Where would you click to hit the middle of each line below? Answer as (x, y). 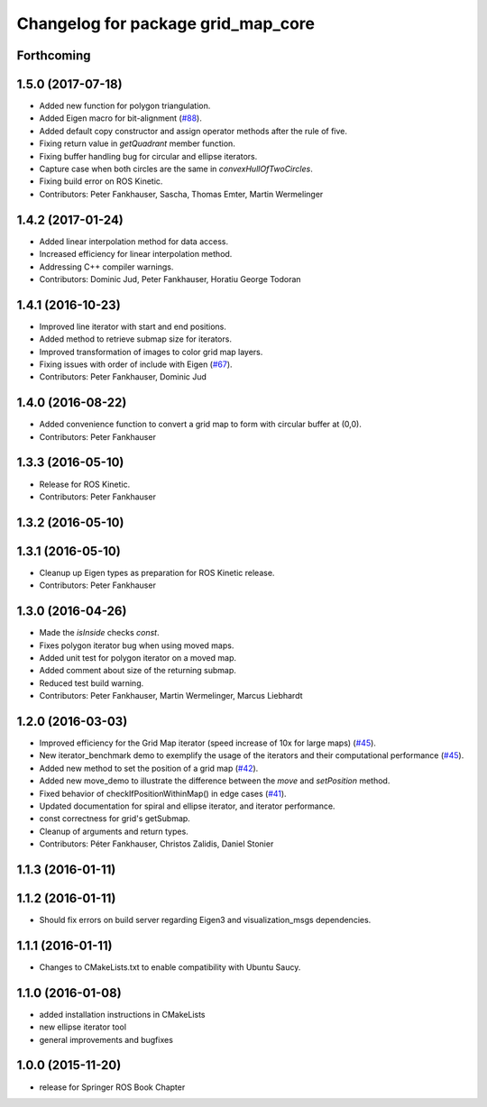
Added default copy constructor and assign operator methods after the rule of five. (193, 131)
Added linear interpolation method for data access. (134, 241)
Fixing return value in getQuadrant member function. (138, 143)
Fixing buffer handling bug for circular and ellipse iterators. (148, 156)
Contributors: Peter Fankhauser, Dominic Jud (123, 377)
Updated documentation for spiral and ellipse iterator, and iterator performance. (187, 806)
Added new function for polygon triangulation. (125, 106)
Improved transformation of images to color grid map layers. (151, 352)
